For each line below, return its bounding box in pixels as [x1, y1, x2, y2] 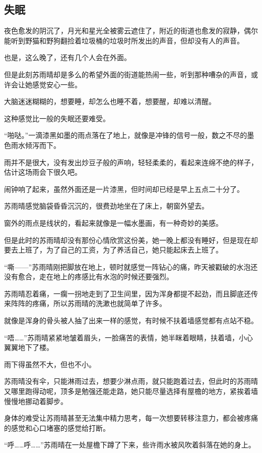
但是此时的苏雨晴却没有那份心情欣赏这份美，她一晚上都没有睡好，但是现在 [4, 234, 251, 245]
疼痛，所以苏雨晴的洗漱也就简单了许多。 [32, 298, 166, 309]
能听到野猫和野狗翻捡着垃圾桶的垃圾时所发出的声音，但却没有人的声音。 [4, 35, 244, 45]
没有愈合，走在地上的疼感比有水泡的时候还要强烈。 [4, 271, 173, 282]
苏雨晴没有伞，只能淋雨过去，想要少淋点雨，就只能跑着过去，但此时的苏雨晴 [4, 376, 258, 386]
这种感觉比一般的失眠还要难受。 [4, 113, 110, 123]
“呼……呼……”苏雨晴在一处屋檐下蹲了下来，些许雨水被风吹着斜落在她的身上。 [4, 439, 255, 450]
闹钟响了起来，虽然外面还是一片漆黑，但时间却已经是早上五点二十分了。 [4, 183, 244, 194]
